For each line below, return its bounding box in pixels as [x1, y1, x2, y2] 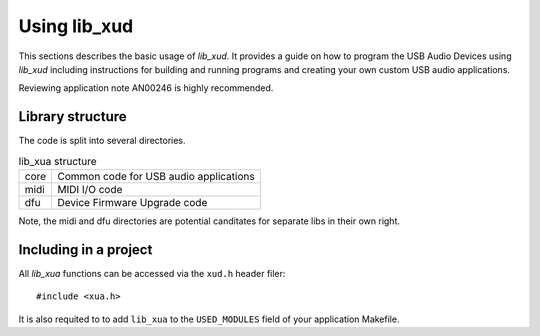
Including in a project [18, 241, 153, 258]
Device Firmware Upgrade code [57, 196, 208, 209]
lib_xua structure [18, 154, 97, 168]
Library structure [18, 108, 127, 125]
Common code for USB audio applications [57, 170, 255, 183]
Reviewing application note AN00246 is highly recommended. [18, 82, 274, 94]
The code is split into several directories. [18, 135, 186, 147]
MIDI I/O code [57, 183, 123, 196]
